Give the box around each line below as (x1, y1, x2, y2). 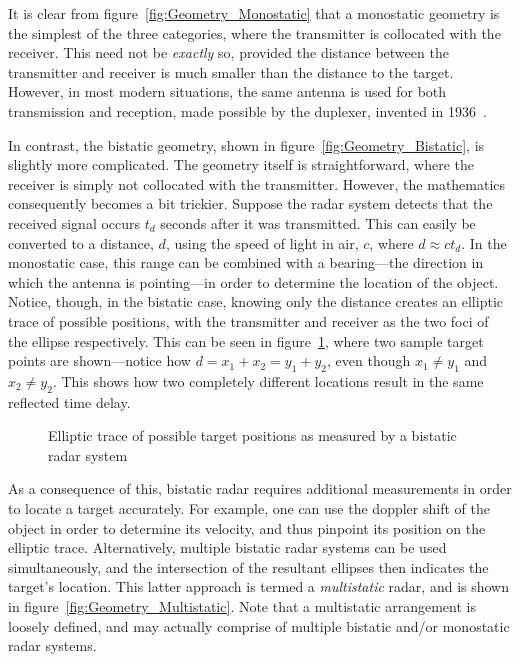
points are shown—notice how (8, 350, 191, 371)
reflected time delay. (8, 391, 131, 412)
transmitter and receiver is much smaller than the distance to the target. (8, 61, 454, 82)
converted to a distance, (8, 232, 154, 253)
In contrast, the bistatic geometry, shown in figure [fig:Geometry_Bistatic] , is (8, 134, 485, 155)
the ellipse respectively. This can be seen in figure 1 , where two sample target (8, 330, 484, 351)
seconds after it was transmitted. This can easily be (160, 212, 476, 233)
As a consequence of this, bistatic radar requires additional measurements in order (8, 478, 512, 499)
